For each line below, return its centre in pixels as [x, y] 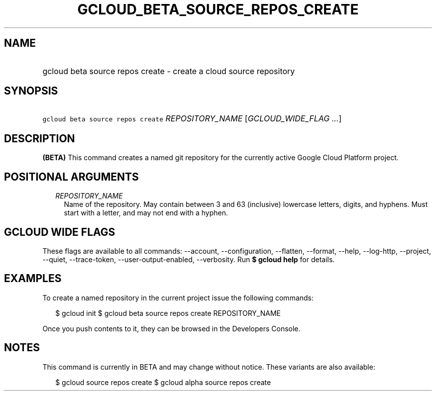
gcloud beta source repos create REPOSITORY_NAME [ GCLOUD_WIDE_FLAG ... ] [192, 119]
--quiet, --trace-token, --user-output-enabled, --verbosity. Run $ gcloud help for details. [189, 259]
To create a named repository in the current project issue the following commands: [178, 297]
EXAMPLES [33, 279]
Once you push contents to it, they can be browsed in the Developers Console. [171, 328]
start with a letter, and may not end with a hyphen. [146, 213]
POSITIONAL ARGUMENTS [71, 177]
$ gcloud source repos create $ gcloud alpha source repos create [163, 382]
